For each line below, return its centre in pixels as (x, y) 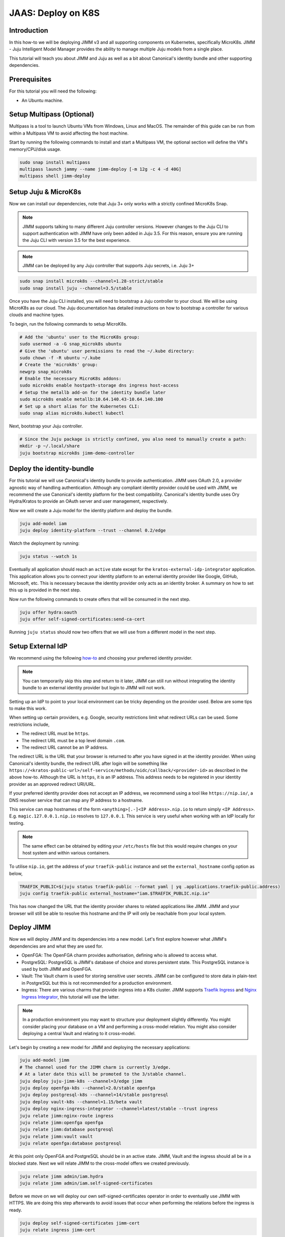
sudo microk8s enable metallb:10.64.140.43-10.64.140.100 (91, 399)
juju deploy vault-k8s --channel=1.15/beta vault (81, 1102)
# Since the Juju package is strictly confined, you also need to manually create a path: (133, 439)
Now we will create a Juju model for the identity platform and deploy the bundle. (91, 510)
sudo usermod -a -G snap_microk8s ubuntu (71, 344)
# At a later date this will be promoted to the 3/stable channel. (103, 1074)
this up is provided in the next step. (45, 590)
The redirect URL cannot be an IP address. (65, 747)
